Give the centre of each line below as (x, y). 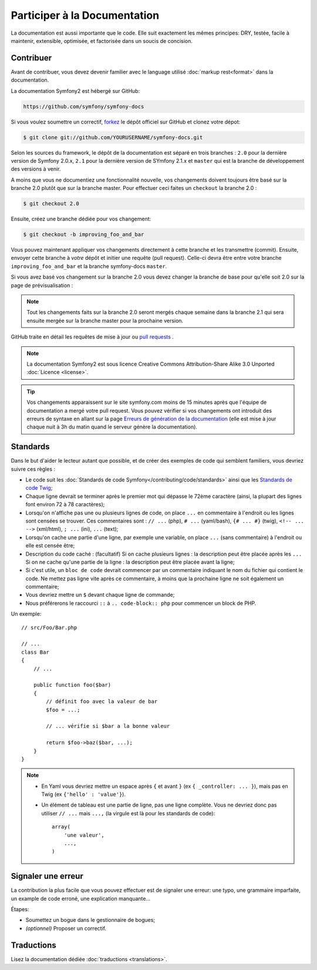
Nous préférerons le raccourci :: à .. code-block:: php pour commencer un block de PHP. (141, 603)
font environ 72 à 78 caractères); (65, 504)
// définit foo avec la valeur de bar (102, 702)
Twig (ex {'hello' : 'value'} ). (84, 794)
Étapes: (20, 909)
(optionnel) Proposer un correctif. (66, 928)
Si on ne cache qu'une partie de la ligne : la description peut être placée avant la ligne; (130, 562)
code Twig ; (39, 488)
